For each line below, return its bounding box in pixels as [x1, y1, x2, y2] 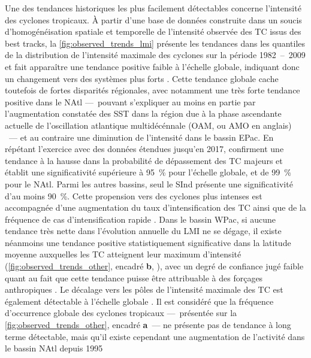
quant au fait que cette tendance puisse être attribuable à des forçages [5, 271, 263, 284]
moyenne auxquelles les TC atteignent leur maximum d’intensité [5, 248, 241, 260]
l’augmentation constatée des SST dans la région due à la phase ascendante [5, 107, 282, 120]
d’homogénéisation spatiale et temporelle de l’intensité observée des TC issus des [5, 25, 301, 38]
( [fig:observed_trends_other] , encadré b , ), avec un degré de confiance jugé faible [5, 260, 304, 272]
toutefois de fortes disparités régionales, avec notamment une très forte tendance [5, 84, 300, 96]
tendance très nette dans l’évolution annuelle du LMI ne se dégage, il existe [5, 224, 282, 237]
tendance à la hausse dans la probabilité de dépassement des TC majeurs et [5, 154, 283, 166]
